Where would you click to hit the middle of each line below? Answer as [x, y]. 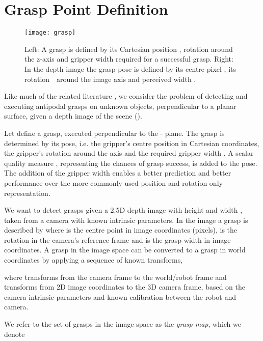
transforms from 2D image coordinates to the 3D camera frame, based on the [125, 287]
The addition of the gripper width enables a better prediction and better [118, 173]
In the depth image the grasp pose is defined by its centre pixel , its [130, 68]
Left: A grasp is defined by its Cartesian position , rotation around [129, 49]
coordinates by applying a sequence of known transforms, [94, 260]
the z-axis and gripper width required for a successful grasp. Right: [129, 59]
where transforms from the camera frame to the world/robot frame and [115, 277]
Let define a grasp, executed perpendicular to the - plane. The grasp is [114, 133]
